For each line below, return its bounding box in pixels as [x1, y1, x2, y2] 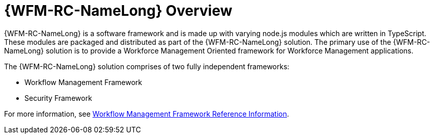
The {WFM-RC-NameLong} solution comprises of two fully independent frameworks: [4, 62, 290, 71]
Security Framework [24, 93, 92, 102]
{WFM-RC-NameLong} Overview [4, 2, 233, 19]
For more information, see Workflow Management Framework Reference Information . [4, 109, 290, 118]
